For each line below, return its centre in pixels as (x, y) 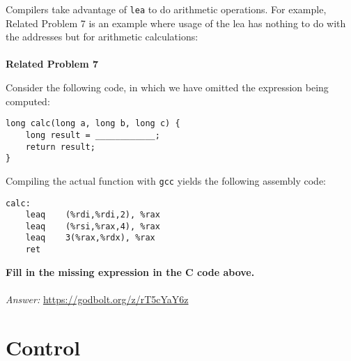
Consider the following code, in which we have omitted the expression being (167, 87)
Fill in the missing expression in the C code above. (130, 271)
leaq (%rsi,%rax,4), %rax (93, 226)
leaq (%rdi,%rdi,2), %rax (93, 215)
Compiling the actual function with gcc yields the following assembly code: (166, 180)
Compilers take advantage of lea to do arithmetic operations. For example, (166, 9)
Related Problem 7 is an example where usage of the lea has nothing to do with (176, 23)
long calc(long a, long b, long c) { (93, 124)
